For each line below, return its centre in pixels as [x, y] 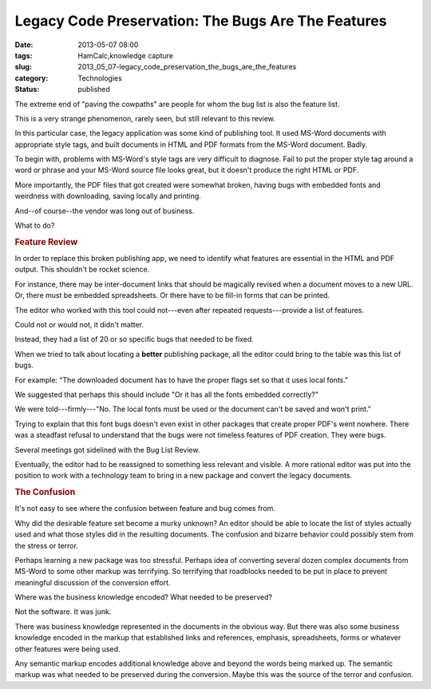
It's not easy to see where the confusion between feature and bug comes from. [145, 509]
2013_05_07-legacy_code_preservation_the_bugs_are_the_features [187, 67]
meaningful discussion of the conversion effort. [93, 582]
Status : [27, 89]
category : [32, 78]
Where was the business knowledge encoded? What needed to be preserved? [144, 597]
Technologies [100, 78]
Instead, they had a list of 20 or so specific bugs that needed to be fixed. [134, 339]
